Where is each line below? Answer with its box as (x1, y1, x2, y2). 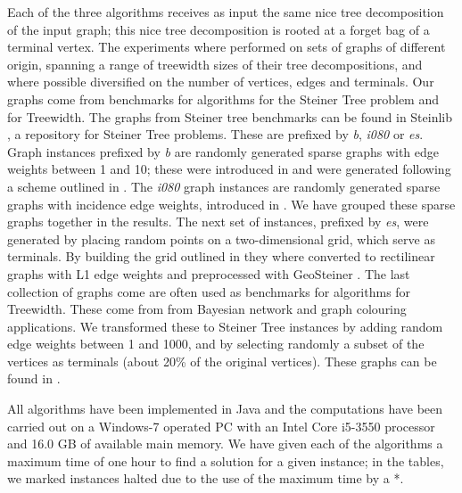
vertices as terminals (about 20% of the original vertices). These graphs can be (7, 351, 437, 370)
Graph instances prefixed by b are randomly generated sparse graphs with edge (7, 142, 439, 160)
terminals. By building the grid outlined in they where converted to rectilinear (7, 247, 435, 266)
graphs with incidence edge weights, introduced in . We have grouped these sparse (7, 194, 456, 213)
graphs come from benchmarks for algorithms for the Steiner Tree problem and (7, 89, 439, 108)
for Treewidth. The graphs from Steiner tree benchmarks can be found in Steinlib (7, 107, 453, 126)
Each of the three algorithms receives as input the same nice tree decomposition (7, 3, 444, 21)
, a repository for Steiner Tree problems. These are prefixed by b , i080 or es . (7, 125, 424, 144)
